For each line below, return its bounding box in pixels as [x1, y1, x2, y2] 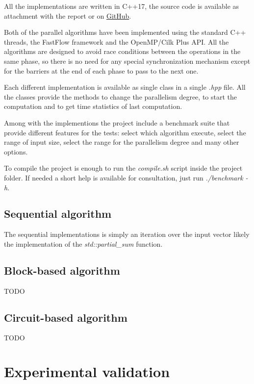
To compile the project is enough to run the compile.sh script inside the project [4, 163, 243, 173]
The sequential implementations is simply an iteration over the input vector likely [4, 229, 250, 239]
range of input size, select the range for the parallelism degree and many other [4, 137, 239, 147]
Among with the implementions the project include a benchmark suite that [4, 117, 230, 128]
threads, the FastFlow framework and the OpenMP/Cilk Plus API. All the [4, 36, 229, 47]
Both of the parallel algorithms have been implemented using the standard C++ [4, 27, 246, 37]
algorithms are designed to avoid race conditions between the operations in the [4, 46, 241, 56]
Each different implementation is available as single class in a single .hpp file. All [4, 82, 246, 92]
